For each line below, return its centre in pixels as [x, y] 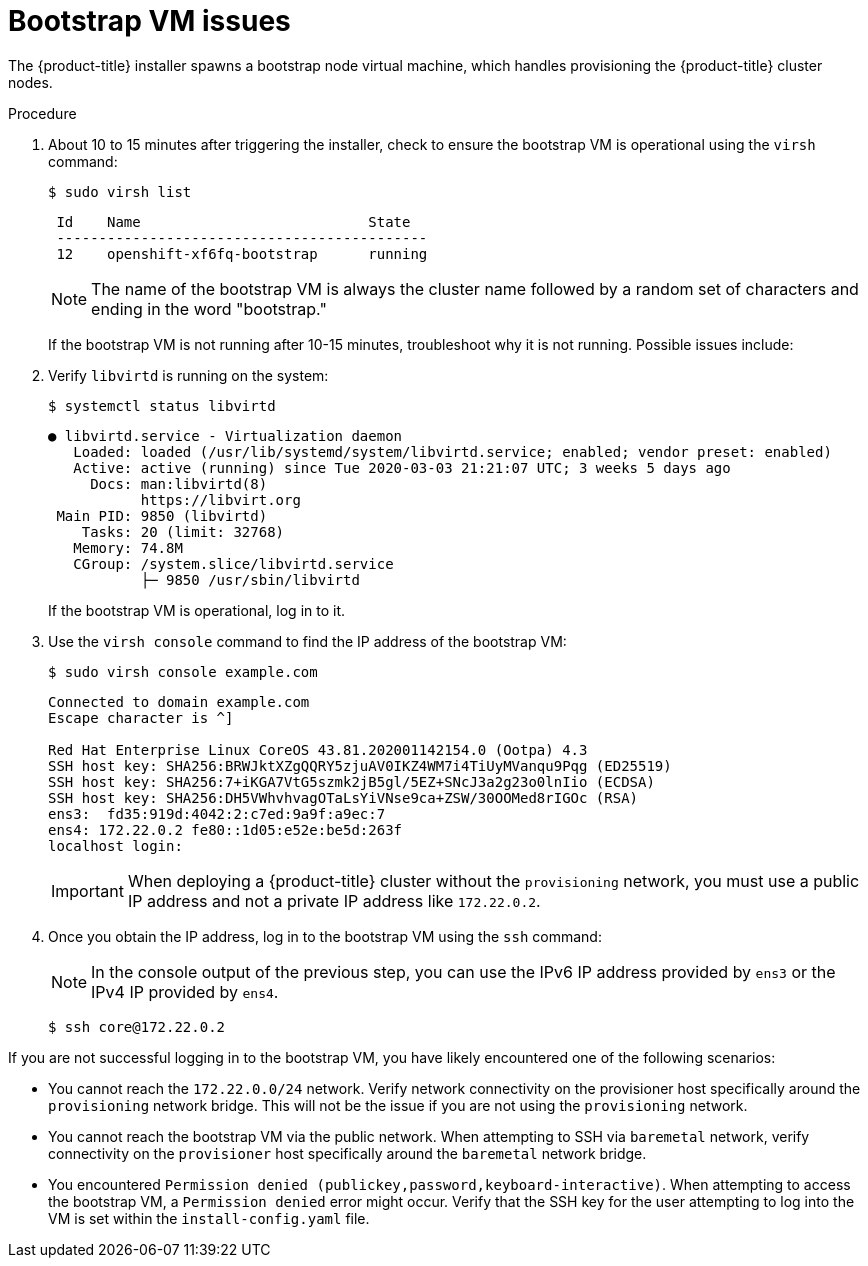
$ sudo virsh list [120, 191]
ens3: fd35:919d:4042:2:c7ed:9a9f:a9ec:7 [217, 813]
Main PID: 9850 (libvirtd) [162, 515]
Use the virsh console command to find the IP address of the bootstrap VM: [307, 641]
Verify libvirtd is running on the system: [188, 375]
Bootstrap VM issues [149, 21]
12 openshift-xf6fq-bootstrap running [242, 253]
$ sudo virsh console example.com [183, 671]
